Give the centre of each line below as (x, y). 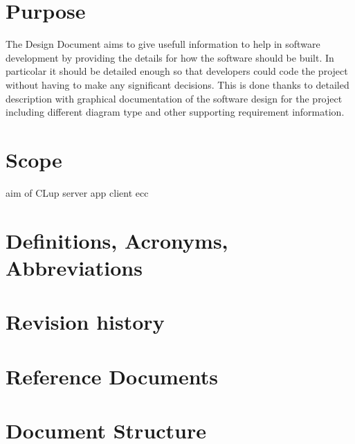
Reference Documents (112, 376)
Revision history (85, 322)
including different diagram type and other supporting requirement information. (175, 112)
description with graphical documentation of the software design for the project (174, 98)
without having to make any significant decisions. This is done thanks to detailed (177, 84)
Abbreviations (74, 267)
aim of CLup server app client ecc (77, 192)
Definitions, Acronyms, (117, 240)
